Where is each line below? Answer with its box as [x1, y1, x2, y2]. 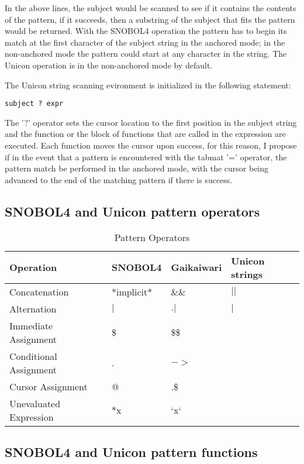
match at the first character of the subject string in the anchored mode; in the [5, 36, 285, 48]
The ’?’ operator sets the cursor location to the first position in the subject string [5, 116, 297, 128]
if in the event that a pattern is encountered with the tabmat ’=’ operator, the [5, 150, 287, 163]
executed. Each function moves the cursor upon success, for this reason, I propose [5, 139, 297, 151]
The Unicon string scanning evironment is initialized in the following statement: [5, 78, 291, 91]
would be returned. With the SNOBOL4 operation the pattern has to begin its [5, 25, 287, 37]
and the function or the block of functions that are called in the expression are [5, 128, 286, 140]
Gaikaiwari [171, 260, 222, 274]
